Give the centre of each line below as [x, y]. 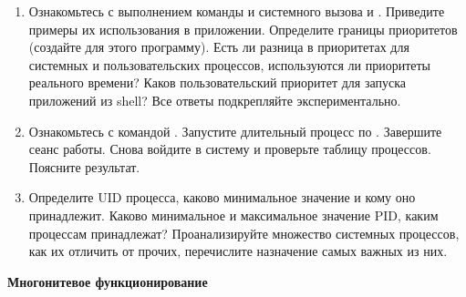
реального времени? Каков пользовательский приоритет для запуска [217, 82]
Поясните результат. [84, 166]
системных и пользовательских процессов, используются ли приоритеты [230, 64]
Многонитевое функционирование [108, 281]
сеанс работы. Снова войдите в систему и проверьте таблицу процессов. [230, 149]
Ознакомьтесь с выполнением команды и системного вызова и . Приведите [237, 11]
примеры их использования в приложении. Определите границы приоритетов [243, 29]
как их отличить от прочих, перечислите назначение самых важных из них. [238, 251]
